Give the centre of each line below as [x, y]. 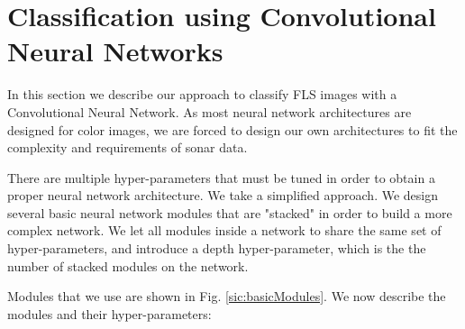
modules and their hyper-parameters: [109, 313]
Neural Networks [115, 51]
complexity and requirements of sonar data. [128, 147]
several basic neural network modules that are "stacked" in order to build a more [230, 212]
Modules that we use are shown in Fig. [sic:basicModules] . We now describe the [227, 296]
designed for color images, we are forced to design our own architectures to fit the [232, 129]
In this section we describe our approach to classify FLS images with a [202, 94]
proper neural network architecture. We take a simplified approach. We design [223, 195]
